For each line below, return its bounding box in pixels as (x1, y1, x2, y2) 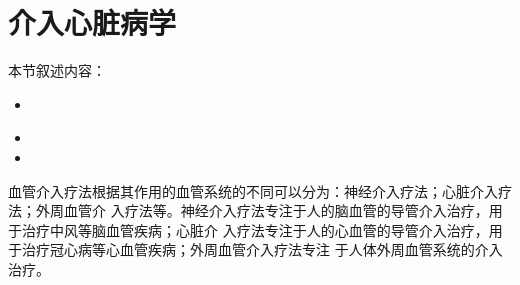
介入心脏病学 (8, 2, 177, 43)
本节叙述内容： (8, 60, 106, 81)
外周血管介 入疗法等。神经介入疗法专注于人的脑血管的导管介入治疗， (35, 200, 489, 221)
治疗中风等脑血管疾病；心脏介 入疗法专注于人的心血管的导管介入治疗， (21, 219, 489, 240)
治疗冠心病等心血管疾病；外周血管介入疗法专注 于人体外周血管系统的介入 (21, 239, 503, 260)
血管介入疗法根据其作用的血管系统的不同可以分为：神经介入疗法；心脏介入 (8, 180, 498, 201)
